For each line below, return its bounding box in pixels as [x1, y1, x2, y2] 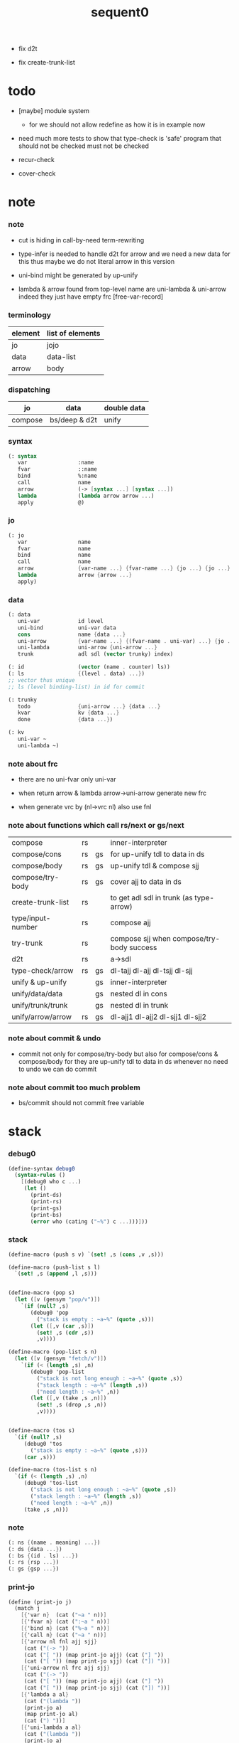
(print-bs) [30, 1211, 62, 1218]
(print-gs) [30, 1205, 62, 1212]
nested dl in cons [110, 989, 167, 999]
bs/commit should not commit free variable [18, 1099, 145, 1107]
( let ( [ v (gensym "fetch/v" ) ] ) [14, 1355, 107, 1363]
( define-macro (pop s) [8, 1289, 75, 1296]
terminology [8, 310, 52, 320]
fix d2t [18, 44, 38, 53]
